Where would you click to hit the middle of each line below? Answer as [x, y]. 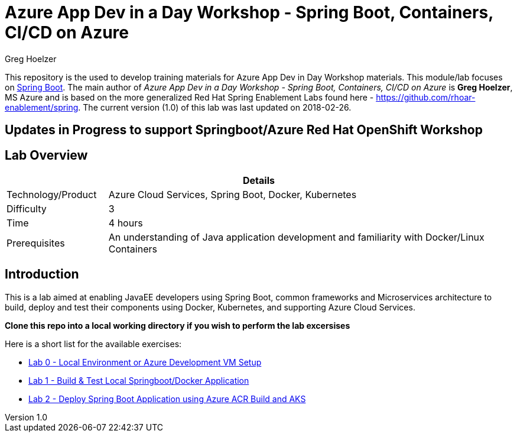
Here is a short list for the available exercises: [93, 344]
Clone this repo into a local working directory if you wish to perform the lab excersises [178, 325]
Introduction [42, 274]
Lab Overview [46, 155]
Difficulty [27, 209]
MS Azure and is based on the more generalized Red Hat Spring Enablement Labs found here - [189, 97]
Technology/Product [52, 195]
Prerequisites [36, 243]
